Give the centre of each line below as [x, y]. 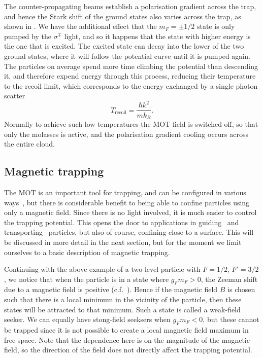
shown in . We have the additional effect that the [80, 26]
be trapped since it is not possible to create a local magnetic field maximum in [126, 330]
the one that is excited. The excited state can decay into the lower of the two [124, 46]
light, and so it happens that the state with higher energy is [157, 36]
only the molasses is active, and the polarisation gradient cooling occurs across [126, 134]
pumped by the [28, 36]
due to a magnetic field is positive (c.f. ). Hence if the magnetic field [111, 289]
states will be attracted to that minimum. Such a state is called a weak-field [122, 309]
